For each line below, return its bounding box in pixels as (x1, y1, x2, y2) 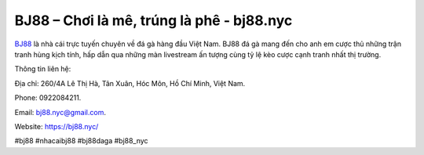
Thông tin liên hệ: (14, 64, 71, 74)
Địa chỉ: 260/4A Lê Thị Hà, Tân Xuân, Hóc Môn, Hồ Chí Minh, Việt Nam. (14, 78, 246, 88)
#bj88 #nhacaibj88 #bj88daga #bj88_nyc (14, 136, 148, 146)
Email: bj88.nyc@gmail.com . (14, 107, 106, 117)
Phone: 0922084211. (14, 93, 82, 103)
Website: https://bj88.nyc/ (14, 121, 99, 131)
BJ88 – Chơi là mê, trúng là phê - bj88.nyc (14, 12, 293, 29)
